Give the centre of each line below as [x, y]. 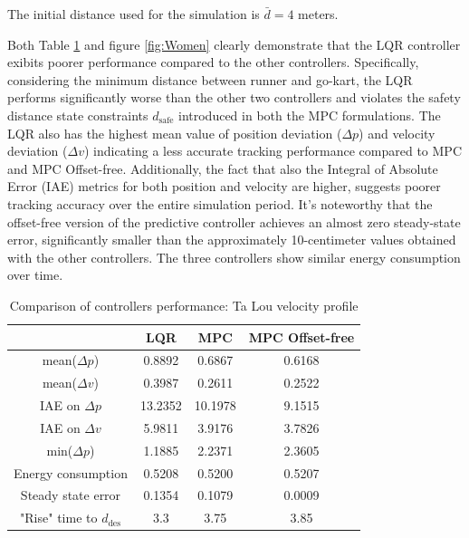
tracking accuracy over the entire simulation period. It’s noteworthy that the [220, 203]
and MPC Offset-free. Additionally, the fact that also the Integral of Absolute [223, 168]
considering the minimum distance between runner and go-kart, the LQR [210, 79]
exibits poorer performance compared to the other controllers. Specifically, [213, 62]
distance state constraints [78, 115]
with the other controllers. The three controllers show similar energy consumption [234, 257]
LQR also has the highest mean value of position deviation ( [175, 133]
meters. [318, 14]
